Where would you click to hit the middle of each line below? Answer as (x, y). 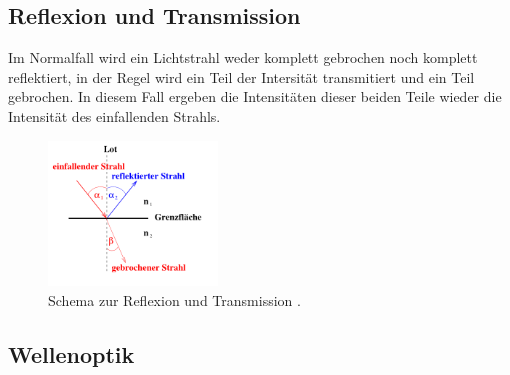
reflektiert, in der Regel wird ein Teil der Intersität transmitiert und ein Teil (241, 76)
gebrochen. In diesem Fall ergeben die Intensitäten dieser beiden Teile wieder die (255, 96)
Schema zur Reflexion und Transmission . (174, 299)
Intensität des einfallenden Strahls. (114, 115)
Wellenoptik (71, 353)
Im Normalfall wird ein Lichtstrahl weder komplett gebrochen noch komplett (243, 57)
